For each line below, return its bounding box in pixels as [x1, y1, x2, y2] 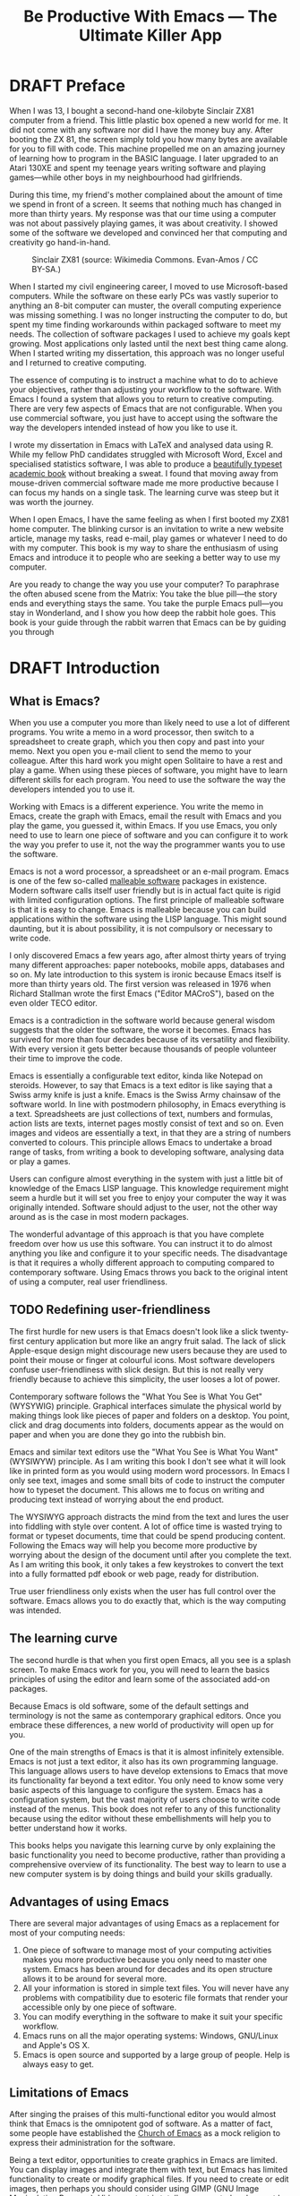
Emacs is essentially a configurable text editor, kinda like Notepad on [9, 1070, 263, 1081]
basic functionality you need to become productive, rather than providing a [9, 1849, 286, 1860]
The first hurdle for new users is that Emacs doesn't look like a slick [9, 1325, 259, 1336]
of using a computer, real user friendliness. [9, 1276, 168, 1287]
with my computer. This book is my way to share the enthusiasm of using [9, 542, 279, 553]
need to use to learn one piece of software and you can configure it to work [9, 829, 288, 840]
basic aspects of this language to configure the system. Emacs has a [9, 1784, 263, 1795]
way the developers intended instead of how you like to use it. [9, 422, 238, 433]
